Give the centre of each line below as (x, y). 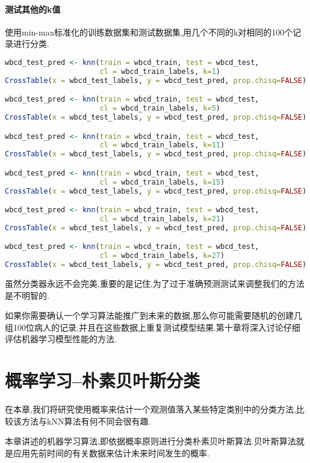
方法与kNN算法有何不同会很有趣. (86, 421)
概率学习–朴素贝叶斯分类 (103, 380)
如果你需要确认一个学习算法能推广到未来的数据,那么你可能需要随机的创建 (149, 315)
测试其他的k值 (33, 9)
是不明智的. (27, 295)
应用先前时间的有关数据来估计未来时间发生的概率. (111, 452)
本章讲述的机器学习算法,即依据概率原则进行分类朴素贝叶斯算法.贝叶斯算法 (150, 441)
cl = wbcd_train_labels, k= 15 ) (162, 182)
